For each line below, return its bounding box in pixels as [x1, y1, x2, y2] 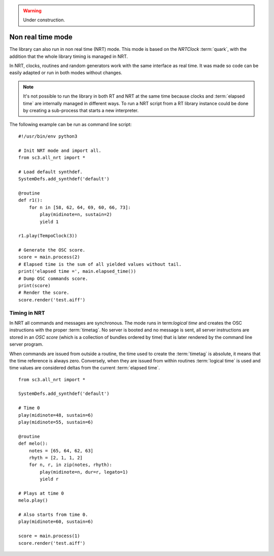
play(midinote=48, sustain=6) [18, 412, 94, 418]
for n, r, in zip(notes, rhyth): [28, 462, 113, 468]
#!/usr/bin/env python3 [18, 133, 78, 139]
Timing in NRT [9, 309, 45, 316]
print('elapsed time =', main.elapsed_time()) [18, 268, 136, 274]
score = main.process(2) [18, 254, 80, 260]
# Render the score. [18, 290, 70, 296]
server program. [9, 341, 44, 348]
